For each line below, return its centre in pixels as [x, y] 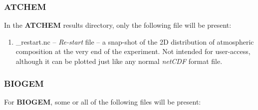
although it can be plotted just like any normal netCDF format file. [119, 61]
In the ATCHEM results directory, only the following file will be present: [118, 25]
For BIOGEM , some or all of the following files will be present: [103, 101]
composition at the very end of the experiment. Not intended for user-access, [133, 51]
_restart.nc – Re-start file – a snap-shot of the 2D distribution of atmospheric [135, 41]
